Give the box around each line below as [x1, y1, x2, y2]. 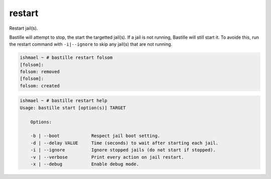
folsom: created [20, 83, 60, 88]
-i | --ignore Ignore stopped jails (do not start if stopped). [30, 147, 216, 153]
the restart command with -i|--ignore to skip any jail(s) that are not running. [9, 41, 173, 47]
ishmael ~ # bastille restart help [20, 98, 107, 104]
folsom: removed [20, 69, 60, 75]
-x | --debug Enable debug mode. [30, 161, 139, 167]
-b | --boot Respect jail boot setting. [30, 133, 161, 139]
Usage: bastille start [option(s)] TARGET [20, 105, 126, 111]
